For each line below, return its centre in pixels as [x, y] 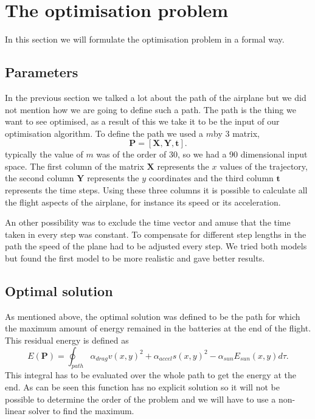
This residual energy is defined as [67, 340]
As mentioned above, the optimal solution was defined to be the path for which [153, 316]
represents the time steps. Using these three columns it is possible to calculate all [156, 190]
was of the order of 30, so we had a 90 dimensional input [202, 154]
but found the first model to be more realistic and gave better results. [135, 258]
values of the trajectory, [264, 166]
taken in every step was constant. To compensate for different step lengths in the [156, 234]
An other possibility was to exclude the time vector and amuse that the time [148, 222]
